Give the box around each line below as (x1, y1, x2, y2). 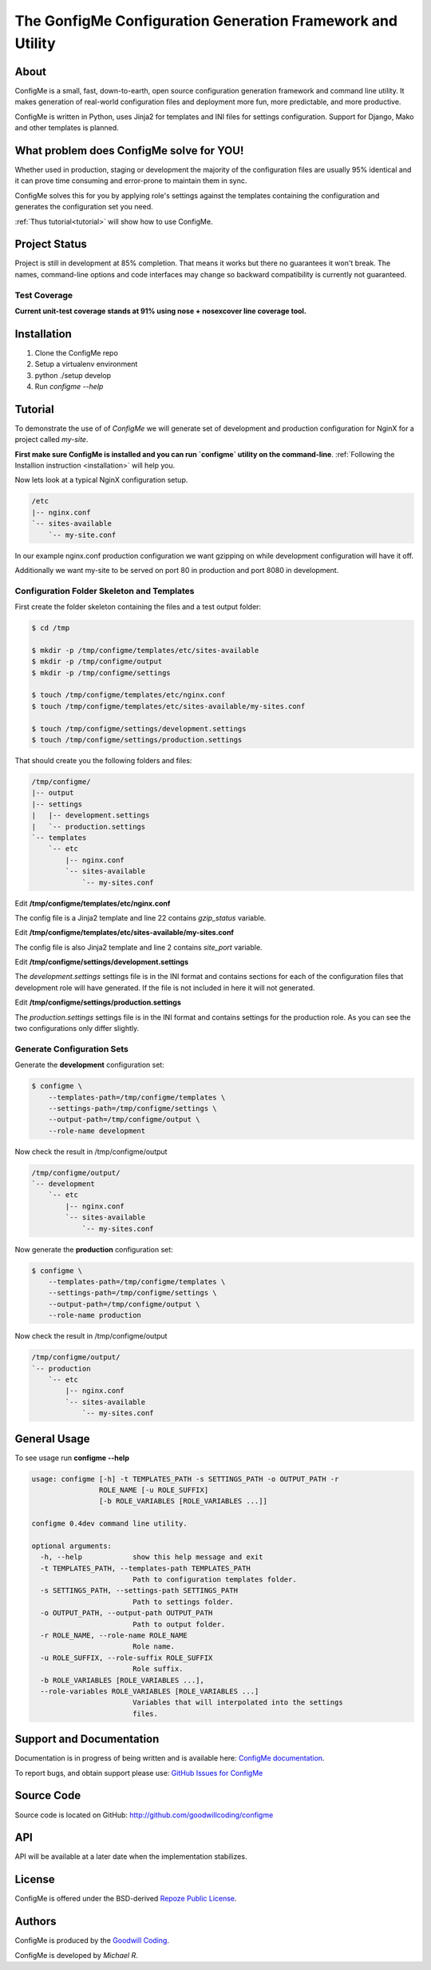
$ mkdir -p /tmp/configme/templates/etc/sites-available (31, 646, 259, 655)
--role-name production (48, 1311, 141, 1320)
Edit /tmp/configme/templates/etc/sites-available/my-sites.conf (14, 928, 235, 937)
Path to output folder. (132, 1619, 226, 1629)
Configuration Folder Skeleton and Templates (14, 585, 195, 596)
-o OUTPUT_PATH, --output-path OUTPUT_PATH (40, 1609, 213, 1618)
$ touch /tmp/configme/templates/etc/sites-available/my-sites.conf (31, 702, 306, 710)
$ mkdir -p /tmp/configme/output (31, 657, 163, 667)
